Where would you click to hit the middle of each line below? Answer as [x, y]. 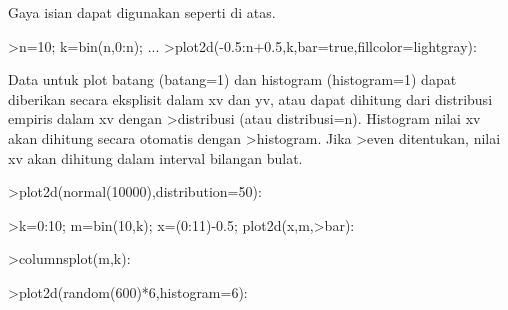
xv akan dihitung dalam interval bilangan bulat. [155, 157]
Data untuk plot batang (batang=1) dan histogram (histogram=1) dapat [232, 79]
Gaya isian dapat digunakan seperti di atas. [142, 12]
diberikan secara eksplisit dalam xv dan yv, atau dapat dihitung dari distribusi [250, 98]
